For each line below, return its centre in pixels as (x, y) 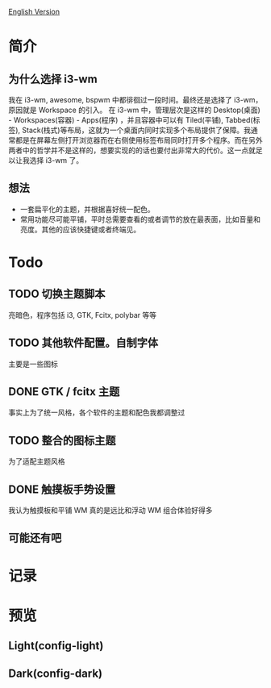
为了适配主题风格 (37, 461)
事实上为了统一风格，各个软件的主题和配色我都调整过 (97, 413)
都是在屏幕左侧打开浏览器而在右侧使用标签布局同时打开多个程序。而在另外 (139, 140)
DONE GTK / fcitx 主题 (64, 392)
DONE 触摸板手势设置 (62, 489)
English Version (34, 12)
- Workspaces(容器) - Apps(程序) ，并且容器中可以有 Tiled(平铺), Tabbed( (131, 120)
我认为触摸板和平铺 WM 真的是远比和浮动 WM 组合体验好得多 (110, 511)
